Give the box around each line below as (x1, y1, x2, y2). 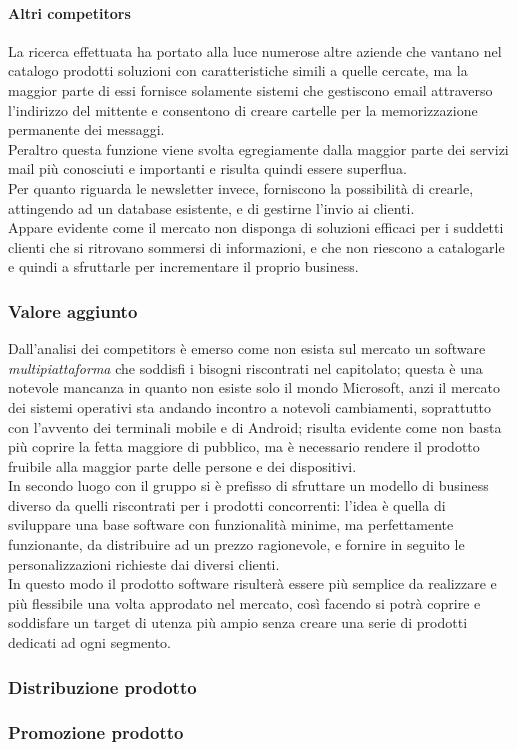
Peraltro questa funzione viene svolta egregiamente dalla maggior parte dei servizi (8, 138, 509, 159)
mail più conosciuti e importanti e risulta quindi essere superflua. (8, 158, 407, 179)
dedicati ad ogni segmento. (8, 632, 172, 653)
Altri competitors (8, 2, 131, 23)
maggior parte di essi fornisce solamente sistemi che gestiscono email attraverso (8, 79, 493, 100)
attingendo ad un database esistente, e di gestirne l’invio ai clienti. (8, 197, 415, 218)
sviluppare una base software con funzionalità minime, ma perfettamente (8, 514, 454, 535)
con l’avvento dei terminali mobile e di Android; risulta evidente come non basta (8, 416, 502, 437)
